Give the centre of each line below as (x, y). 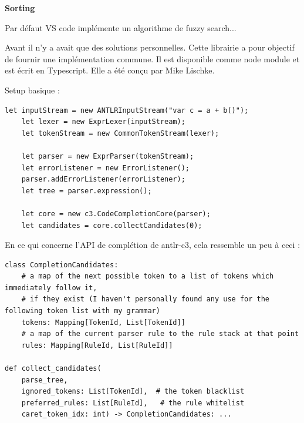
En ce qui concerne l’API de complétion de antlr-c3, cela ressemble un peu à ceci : (153, 245)
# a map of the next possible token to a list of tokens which (148, 276)
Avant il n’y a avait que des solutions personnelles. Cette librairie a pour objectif (150, 47)
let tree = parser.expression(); (87, 191)
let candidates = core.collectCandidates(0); (112, 225)
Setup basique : (32, 90)
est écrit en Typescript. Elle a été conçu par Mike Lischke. (110, 70)
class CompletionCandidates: (62, 265)
